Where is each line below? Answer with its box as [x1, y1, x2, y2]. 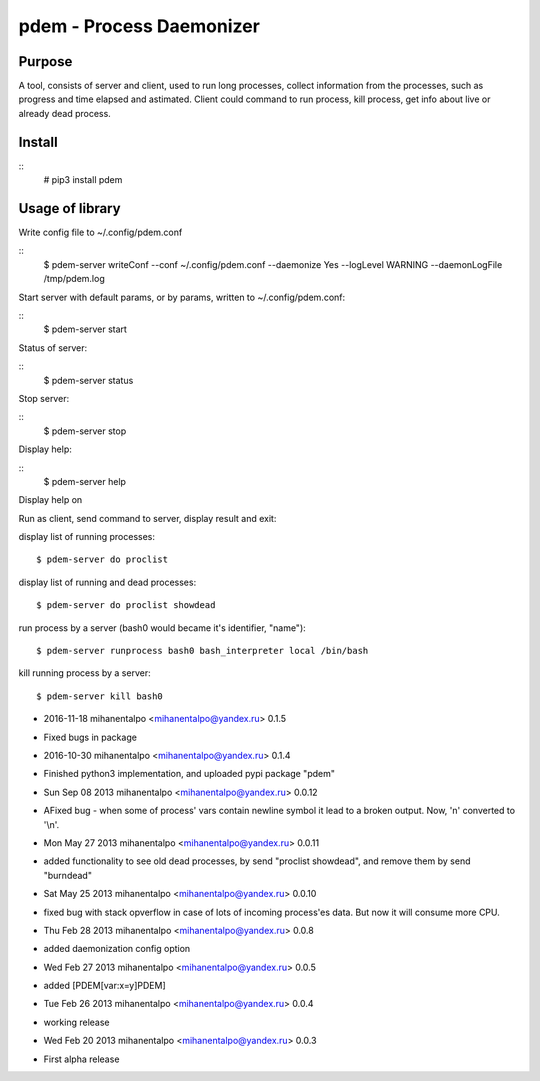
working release [43, 1016, 110, 1028]
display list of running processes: [18, 531, 155, 543]
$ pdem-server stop [43, 425, 127, 437]
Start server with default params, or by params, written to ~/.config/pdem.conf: [18, 291, 346, 303]
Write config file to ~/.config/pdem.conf [18, 226, 183, 239]
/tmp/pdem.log [43, 273, 105, 285]
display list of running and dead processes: [18, 576, 197, 588]
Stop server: [18, 392, 70, 404]
